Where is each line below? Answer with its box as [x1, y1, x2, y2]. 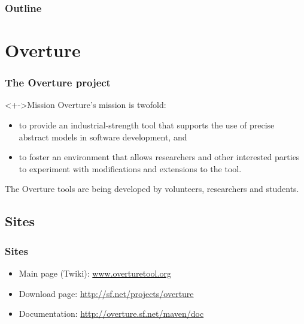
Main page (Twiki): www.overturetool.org [19, 267, 171, 279]
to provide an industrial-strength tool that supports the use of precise [19, 119, 275, 131]
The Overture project [5, 75, 111, 90]
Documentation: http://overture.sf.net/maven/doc [19, 307, 204, 320]
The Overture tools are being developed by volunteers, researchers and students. [5, 182, 299, 195]
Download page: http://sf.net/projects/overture [19, 287, 194, 299]
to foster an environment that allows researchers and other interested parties [19, 151, 300, 163]
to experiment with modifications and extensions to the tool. [19, 162, 242, 175]
